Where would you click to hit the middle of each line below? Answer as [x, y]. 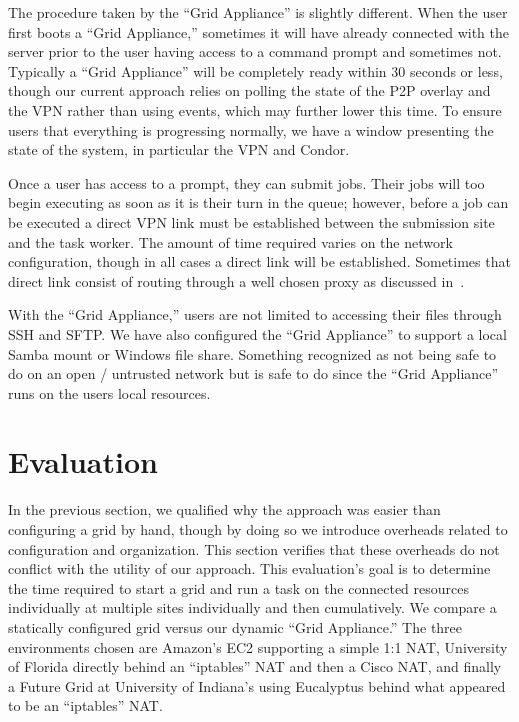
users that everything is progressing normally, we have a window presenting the [251, 129]
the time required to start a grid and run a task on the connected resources [239, 587]
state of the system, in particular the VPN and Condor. [179, 149]
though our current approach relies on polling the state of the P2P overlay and [249, 90]
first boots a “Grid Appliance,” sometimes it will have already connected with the [259, 31]
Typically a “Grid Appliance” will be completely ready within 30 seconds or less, [255, 70]
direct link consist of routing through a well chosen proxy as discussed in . [236, 280]
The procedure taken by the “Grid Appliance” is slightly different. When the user [258, 12]
